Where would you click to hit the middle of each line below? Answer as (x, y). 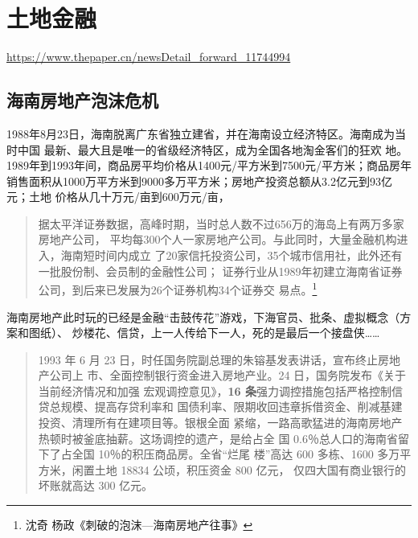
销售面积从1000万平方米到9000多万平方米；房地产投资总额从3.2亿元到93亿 (199, 181)
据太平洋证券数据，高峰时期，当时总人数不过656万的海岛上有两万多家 (221, 223)
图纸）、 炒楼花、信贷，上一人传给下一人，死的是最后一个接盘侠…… (204, 333)
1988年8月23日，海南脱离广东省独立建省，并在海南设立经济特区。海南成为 (201, 133)
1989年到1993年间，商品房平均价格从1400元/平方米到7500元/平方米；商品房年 (209, 165)
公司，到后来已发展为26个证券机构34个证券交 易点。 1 (178, 288)
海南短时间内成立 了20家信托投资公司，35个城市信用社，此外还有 (232, 255)
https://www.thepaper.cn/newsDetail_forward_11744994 (149, 57)
